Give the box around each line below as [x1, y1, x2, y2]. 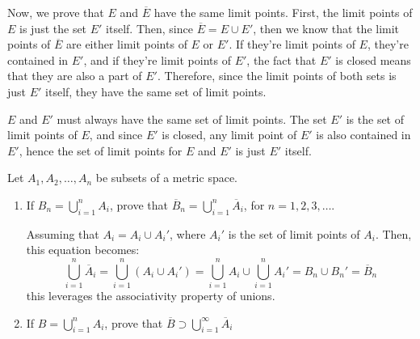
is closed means [335, 51, 411, 68]
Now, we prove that [7, 4, 104, 20]
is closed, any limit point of [162, 126, 297, 143]
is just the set [19, 19, 87, 36]
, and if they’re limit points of [83, 51, 231, 68]
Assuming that [26, 225, 99, 242]
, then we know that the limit [253, 19, 400, 36]
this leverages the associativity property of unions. [26, 287, 275, 304]
